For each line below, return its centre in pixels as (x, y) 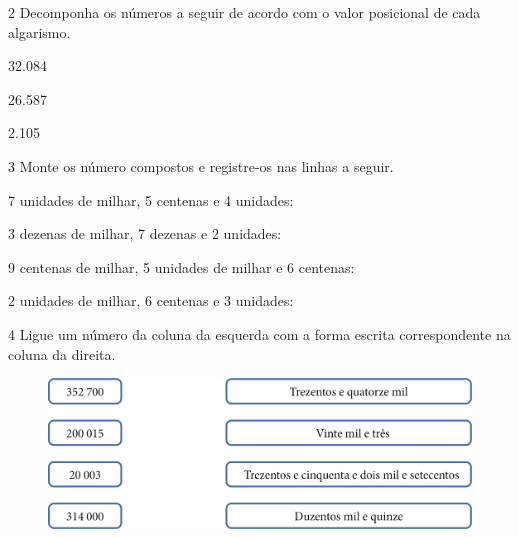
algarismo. (39, 31)
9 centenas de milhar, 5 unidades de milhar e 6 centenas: (181, 266)
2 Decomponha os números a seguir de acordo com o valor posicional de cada (244, 12)
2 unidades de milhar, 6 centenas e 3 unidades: (151, 300)
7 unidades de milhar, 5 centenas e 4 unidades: (151, 199)
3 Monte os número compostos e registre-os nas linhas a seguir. (201, 165)
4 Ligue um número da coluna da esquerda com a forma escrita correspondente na (259, 333)
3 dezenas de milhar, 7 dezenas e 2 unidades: (145, 233)
